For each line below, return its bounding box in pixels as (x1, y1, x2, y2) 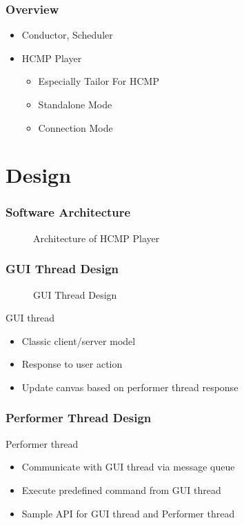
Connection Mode (38, 120, 113, 135)
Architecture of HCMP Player (33, 230, 160, 245)
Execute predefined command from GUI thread (21, 482, 221, 497)
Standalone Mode (38, 97, 112, 111)
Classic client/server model (21, 333, 136, 348)
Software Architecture (6, 204, 131, 221)
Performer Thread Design (6, 409, 152, 426)
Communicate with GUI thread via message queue (21, 459, 235, 474)
